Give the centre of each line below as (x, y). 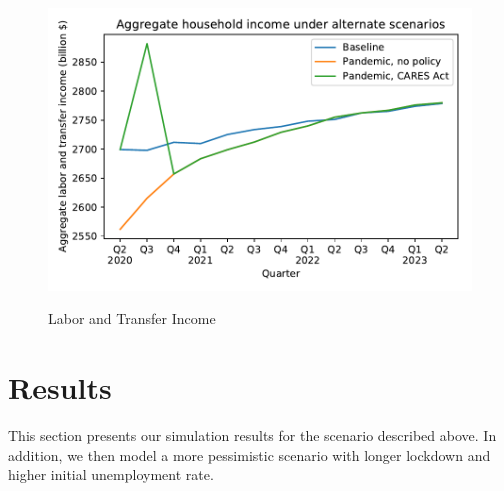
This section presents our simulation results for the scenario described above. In (252, 434)
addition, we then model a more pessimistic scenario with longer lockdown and (249, 454)
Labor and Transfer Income (132, 318)
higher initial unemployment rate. (111, 474)
